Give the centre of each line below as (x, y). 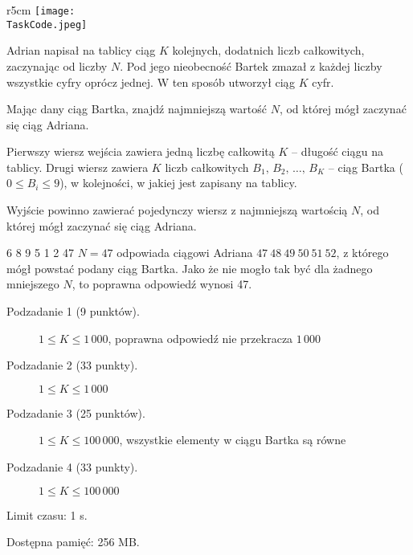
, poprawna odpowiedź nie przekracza (200, 338)
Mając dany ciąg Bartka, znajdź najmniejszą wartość (137, 109)
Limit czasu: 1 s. (47, 514)
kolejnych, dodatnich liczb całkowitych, (268, 50)
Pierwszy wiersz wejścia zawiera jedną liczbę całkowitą (141, 151)
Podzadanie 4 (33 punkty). (72, 467)
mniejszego (33, 284)
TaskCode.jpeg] (47, 24)
